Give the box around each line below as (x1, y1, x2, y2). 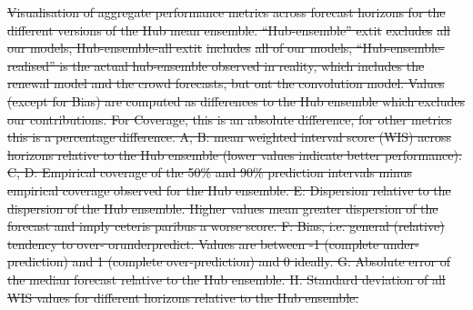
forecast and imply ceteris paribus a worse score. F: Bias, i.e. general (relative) (7, 216, 445, 235)
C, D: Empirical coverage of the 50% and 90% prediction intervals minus (7, 163, 412, 182)
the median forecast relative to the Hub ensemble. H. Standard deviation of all (7, 269, 446, 288)
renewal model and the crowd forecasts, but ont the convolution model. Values (7, 74, 445, 93)
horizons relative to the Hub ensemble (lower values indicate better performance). (7, 145, 462, 164)
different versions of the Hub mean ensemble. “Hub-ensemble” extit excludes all (7, 20, 450, 39)
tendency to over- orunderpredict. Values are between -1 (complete (7, 234, 379, 253)
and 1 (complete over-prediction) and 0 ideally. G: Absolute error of (72, 252, 450, 271)
